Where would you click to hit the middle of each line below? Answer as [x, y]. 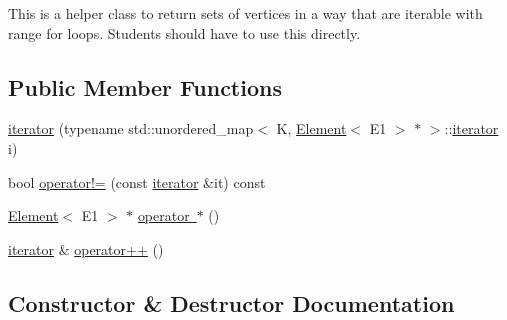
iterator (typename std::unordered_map [131, 128]
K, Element [311, 128]
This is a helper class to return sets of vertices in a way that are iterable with [245, 13]
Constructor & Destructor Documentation [231, 302]
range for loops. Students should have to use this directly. [184, 32]
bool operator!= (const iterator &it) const [137, 181]
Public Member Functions [145, 86]
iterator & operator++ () [86, 248]
